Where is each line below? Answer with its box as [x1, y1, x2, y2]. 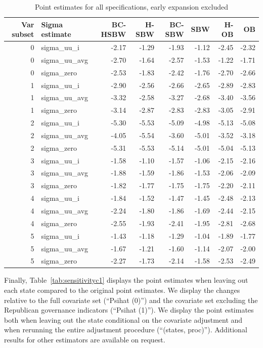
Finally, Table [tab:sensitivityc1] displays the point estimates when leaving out [4, 275, 248, 285]
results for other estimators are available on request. [4, 334, 165, 345]
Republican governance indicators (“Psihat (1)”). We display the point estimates [4, 304, 254, 315]
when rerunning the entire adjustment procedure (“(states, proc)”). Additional [4, 324, 247, 335]
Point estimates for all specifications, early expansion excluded [34, 2, 229, 12]
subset [12, 29, 34, 39]
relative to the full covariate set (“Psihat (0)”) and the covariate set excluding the [4, 294, 258, 305]
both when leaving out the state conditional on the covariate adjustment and [4, 314, 243, 325]
